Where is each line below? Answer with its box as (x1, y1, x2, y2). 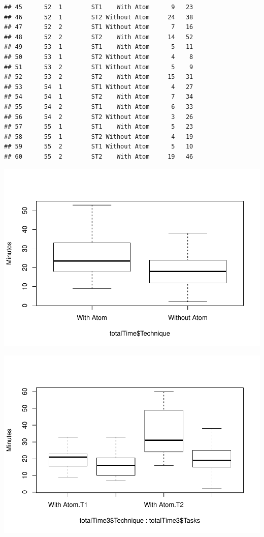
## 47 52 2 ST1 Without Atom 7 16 (4, 23, 193, 31)
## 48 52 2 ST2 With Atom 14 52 (4, 33, 193, 41)
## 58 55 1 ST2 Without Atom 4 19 (4, 133, 193, 140)
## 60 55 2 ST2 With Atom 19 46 (4, 153, 193, 160)
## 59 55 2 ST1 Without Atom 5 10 (4, 143, 193, 151)
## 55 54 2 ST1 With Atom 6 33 (4, 103, 193, 110)
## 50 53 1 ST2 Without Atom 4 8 (4, 53, 193, 61)
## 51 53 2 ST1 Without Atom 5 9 (4, 63, 193, 71)
